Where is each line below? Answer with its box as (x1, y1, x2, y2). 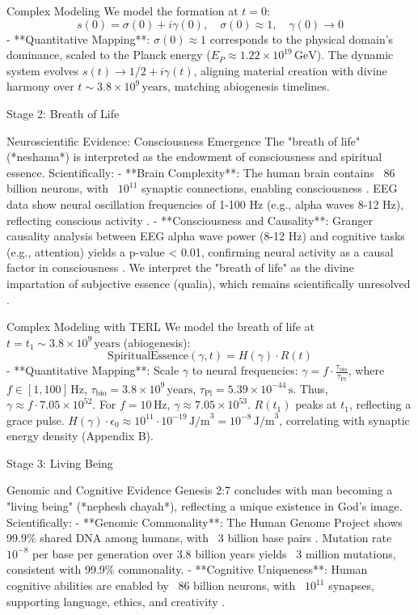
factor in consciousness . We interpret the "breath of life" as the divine (6, 259, 354, 276)
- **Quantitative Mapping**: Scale (6, 362, 179, 379)
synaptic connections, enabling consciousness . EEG (141, 180, 398, 197)
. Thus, (293, 380, 328, 397)
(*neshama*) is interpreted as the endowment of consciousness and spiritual (6, 148, 382, 165)
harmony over (6, 78, 74, 95)
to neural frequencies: (192, 362, 298, 379)
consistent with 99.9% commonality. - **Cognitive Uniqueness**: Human (6, 561, 368, 578)
